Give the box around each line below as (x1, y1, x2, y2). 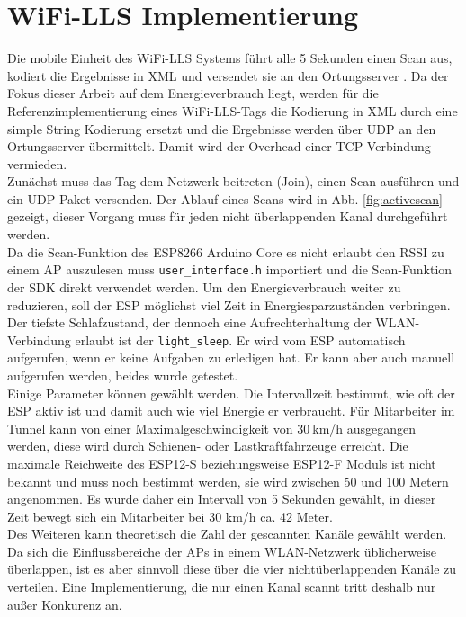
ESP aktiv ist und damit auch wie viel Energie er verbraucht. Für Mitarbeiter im (7, 401, 455, 420)
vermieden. (7, 154, 67, 173)
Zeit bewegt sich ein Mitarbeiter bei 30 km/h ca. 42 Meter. (7, 506, 333, 525)
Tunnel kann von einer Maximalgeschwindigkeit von (7, 418, 293, 437)
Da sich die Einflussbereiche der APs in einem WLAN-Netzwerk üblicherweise (7, 541, 436, 560)
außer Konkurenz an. (7, 595, 122, 613)
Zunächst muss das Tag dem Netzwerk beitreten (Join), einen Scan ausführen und (7, 172, 460, 191)
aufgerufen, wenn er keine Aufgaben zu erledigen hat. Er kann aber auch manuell (7, 348, 455, 367)
